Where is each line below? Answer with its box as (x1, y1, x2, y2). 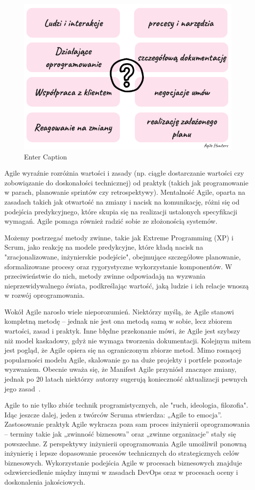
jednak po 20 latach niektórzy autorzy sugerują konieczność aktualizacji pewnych (4, 374, 248, 384)
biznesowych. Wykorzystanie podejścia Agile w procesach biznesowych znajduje (4, 457, 242, 467)
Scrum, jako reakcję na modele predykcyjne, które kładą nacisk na (4, 242, 203, 252)
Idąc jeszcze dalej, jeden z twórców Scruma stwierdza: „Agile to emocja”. (4, 409, 222, 419)
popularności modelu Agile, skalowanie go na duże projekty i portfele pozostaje (4, 354, 242, 364)
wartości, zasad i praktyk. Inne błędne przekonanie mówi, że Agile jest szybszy (4, 326, 240, 336)
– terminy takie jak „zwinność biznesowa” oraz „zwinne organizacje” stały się (4, 429, 236, 438)
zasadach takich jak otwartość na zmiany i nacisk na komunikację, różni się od (4, 196, 240, 206)
